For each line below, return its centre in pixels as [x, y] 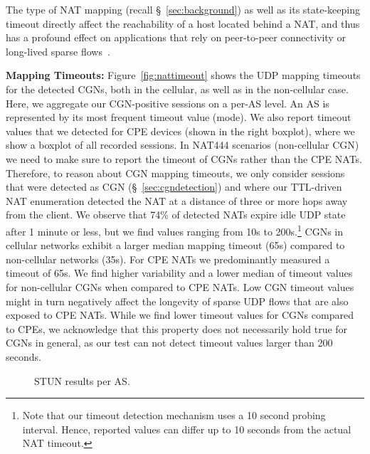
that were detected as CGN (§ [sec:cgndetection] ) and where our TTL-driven [174, 187]
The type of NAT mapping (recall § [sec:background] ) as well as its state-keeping [183, 9]
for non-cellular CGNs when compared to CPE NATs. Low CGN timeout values [180, 286]
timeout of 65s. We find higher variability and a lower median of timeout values [179, 273]
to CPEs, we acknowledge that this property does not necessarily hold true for [177, 328]
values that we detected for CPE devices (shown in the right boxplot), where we [180, 131]
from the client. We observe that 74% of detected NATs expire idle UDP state [176, 215]
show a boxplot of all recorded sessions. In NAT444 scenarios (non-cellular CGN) [183, 145]
